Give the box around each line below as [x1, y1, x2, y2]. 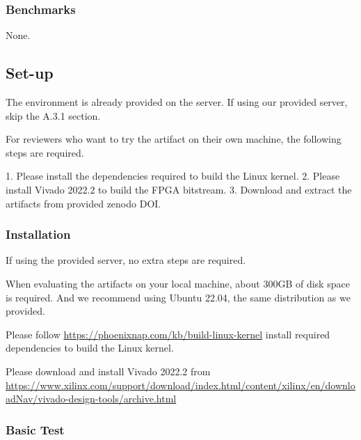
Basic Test [6, 421, 65, 438]
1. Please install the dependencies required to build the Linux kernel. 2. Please [6, 168, 340, 183]
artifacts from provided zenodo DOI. [6, 196, 161, 210]
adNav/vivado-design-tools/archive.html [6, 391, 177, 406]
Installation [6, 226, 71, 243]
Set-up [6, 62, 54, 84]
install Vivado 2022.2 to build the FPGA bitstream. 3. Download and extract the [6, 182, 352, 196]
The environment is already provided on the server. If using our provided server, [6, 95, 348, 109]
